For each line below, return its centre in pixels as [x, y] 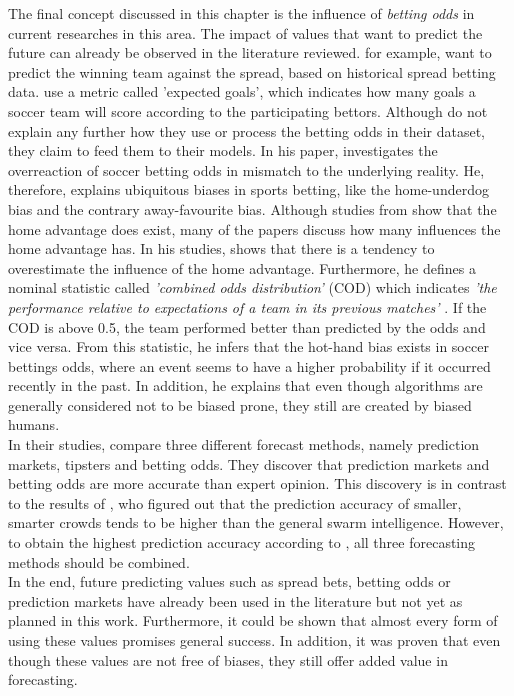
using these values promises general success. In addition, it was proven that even [254, 640]
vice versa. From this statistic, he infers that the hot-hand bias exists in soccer [248, 346]
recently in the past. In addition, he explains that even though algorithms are [245, 385]
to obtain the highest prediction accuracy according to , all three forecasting [242, 542]
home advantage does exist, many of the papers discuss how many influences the [254, 228]
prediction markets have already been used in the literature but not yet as [235, 600]
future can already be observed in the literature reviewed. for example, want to [250, 52]
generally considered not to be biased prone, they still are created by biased [240, 404]
